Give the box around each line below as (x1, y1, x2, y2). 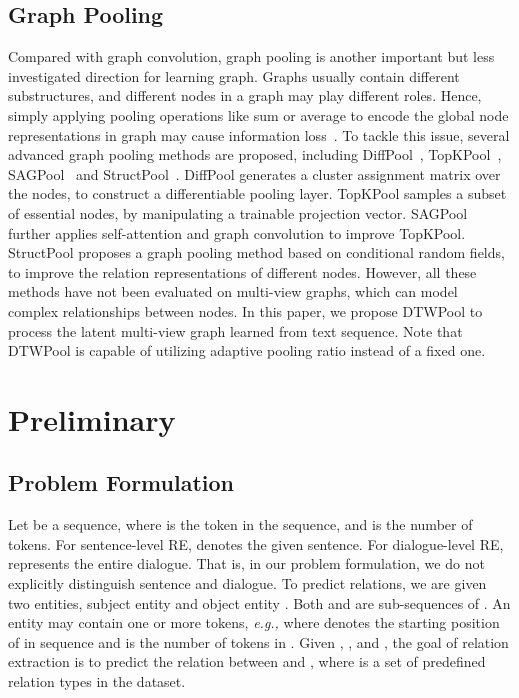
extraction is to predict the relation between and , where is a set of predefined (8, 651, 486, 672)
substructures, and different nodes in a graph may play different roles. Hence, (8, 85, 482, 106)
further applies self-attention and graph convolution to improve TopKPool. (8, 222, 466, 243)
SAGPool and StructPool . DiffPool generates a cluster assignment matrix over (8, 163, 501, 184)
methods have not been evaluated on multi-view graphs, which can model (8, 281, 458, 302)
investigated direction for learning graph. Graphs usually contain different (8, 65, 460, 86)
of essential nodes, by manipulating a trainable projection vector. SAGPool (8, 202, 468, 223)
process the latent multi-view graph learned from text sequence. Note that (8, 320, 463, 341)
